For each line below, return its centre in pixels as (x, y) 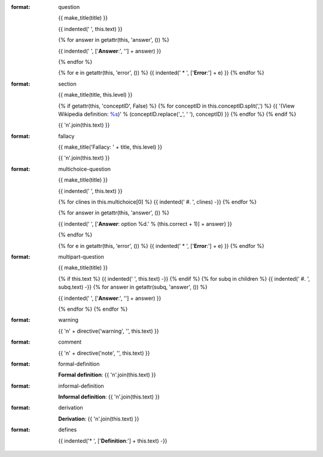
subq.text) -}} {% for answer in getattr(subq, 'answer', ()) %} (133, 287)
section (68, 84)
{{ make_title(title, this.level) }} (95, 95)
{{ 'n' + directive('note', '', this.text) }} (104, 353)
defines (68, 430)
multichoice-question (84, 169)
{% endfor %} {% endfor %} (93, 309)
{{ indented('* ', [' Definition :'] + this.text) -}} (113, 441)
